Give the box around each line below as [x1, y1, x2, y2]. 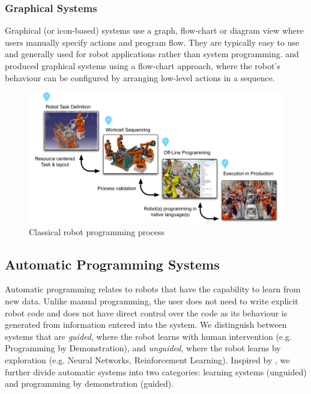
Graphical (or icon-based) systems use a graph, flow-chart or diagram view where [5, 24, 304, 37]
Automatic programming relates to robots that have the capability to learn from [5, 283, 301, 295]
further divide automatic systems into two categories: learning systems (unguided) [5, 365, 307, 378]
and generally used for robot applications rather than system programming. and [5, 48, 299, 60]
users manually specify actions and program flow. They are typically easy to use [5, 35, 300, 48]
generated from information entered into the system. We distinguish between [5, 318, 287, 331]
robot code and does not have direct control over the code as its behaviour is [5, 306, 288, 319]
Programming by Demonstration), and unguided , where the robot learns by [5, 342, 281, 354]
